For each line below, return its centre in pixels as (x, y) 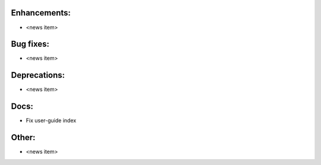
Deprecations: (38, 75)
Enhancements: (41, 13)
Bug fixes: (30, 44)
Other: (23, 137)
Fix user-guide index (51, 120)
